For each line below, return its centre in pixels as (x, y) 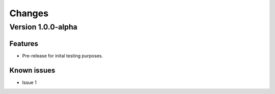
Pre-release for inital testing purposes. (63, 55)
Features (24, 43)
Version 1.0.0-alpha (43, 27)
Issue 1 (29, 82)
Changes (29, 13)
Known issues (32, 70)
